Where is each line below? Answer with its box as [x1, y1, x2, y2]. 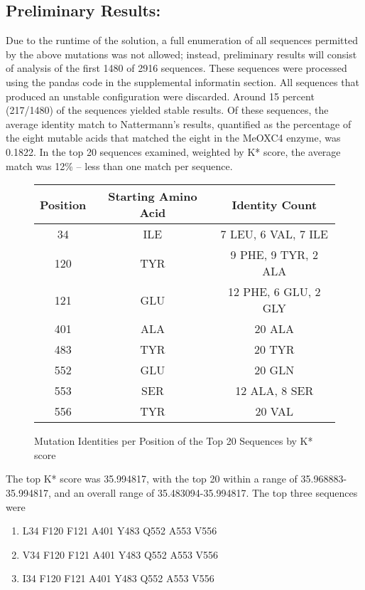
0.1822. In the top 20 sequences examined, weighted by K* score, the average [6, 144, 341, 159]
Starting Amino [108, 188, 197, 205]
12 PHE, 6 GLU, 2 [227, 283, 321, 300]
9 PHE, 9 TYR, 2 [230, 246, 318, 263]
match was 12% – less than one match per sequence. [6, 158, 233, 173]
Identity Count [231, 196, 317, 213]
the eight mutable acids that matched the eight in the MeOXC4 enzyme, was [6, 130, 341, 145]
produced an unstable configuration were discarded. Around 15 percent [6, 88, 315, 103]
